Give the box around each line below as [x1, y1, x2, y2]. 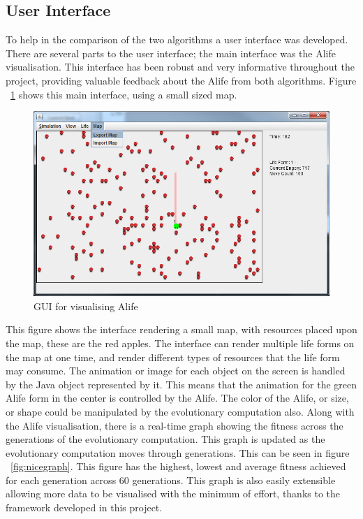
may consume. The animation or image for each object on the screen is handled [6, 363, 346, 378]
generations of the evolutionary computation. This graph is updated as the [6, 432, 325, 446]
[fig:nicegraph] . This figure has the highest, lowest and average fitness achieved [10, 459, 346, 474]
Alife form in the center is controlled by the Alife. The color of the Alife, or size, [6, 390, 349, 405]
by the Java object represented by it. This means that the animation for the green [6, 377, 357, 391]
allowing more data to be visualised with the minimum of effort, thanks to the [6, 486, 341, 501]
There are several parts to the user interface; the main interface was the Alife [6, 45, 336, 60]
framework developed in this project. [6, 500, 163, 515]
